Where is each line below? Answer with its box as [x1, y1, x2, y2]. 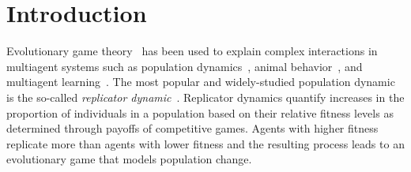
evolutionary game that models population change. [6, 151, 252, 167]
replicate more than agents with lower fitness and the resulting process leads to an [6, 135, 405, 151]
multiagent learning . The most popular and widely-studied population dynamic [6, 73, 395, 90]
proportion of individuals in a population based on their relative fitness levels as [6, 104, 394, 121]
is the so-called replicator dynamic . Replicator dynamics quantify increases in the [6, 88, 405, 105]
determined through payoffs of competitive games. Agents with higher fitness [6, 120, 379, 136]
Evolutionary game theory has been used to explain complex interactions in [6, 43, 378, 59]
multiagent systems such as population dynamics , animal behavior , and [6, 58, 363, 74]
